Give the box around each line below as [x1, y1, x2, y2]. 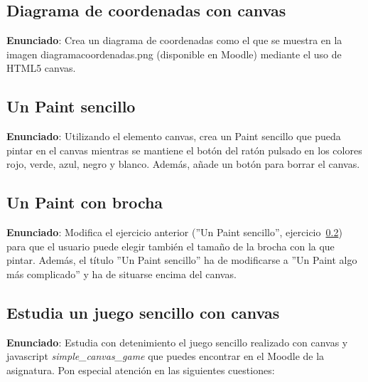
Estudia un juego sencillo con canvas [6, 301, 280, 323]
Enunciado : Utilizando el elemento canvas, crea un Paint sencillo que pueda [6, 129, 341, 144]
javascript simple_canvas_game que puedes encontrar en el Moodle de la [6, 349, 325, 364]
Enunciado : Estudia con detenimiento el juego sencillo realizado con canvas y [6, 334, 348, 349]
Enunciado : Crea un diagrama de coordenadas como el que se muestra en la [6, 33, 342, 48]
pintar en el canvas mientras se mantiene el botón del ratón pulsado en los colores [6, 142, 362, 157]
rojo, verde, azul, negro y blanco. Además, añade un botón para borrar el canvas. [6, 156, 360, 171]
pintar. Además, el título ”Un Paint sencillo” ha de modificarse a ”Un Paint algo [6, 253, 357, 267]
